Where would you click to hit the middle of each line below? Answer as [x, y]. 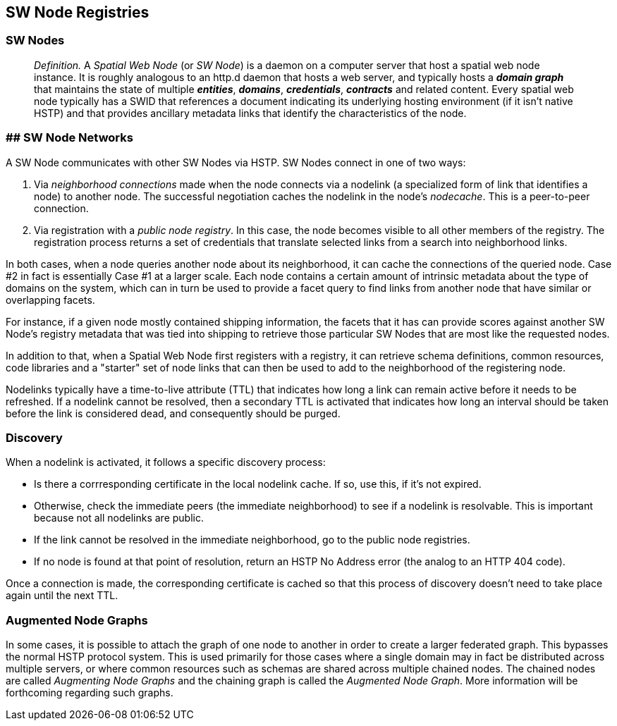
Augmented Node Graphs [77, 620]
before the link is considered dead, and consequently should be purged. [173, 413]
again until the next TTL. [62, 596]
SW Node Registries [78, 12]
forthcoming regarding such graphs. [90, 693]
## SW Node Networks [69, 138]
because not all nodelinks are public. [119, 518]
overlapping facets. [50, 300]
